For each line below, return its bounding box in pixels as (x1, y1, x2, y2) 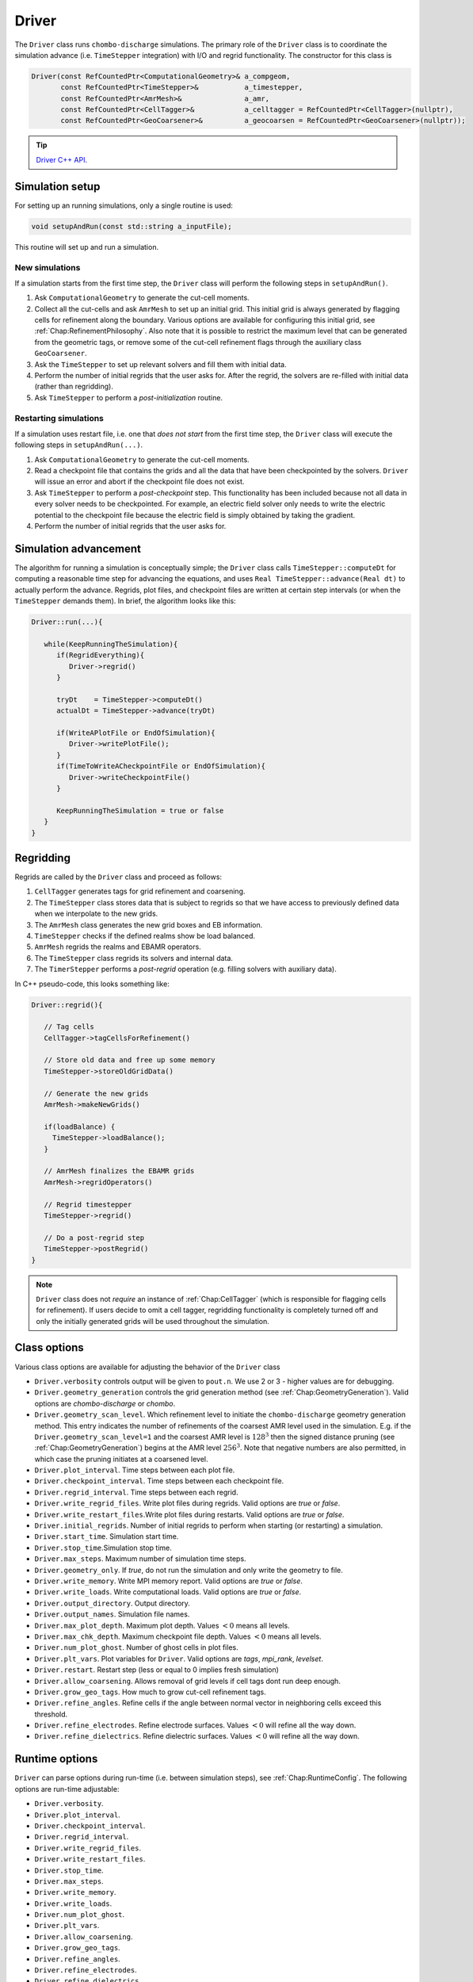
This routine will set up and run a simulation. (14, 242, 158, 251)
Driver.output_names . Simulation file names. (34, 1609, 190, 1619)
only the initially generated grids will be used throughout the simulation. (36, 1316, 269, 1326)
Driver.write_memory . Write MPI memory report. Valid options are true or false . (34, 1576, 303, 1586)
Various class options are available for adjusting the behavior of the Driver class (14, 1362, 280, 1372)
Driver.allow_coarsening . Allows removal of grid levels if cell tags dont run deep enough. (34, 1676, 341, 1685)
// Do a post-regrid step (44, 1233, 145, 1242)
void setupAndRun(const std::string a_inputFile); (31, 222, 233, 231)
